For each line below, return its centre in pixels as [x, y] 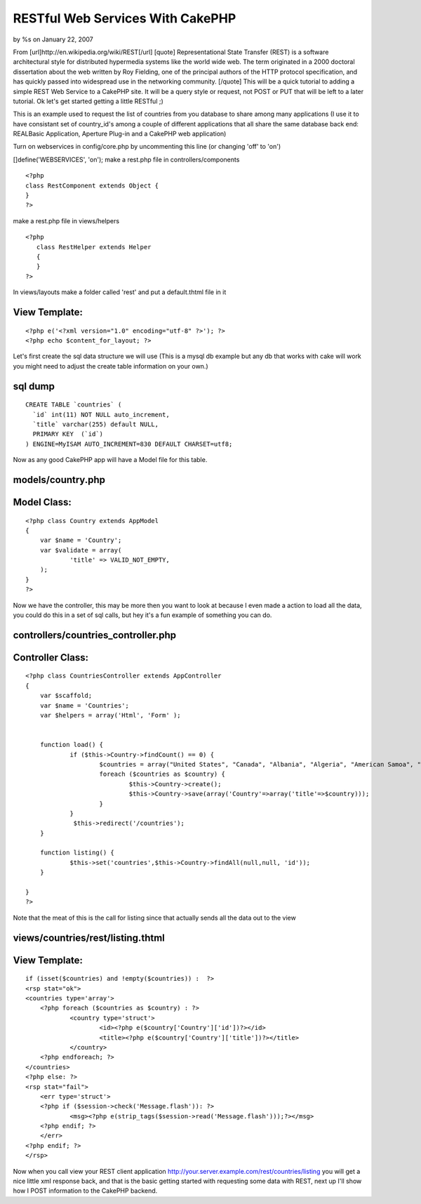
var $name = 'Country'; [81, 540]
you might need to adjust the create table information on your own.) [111, 366]
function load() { [72, 745]
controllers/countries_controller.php [95, 635]
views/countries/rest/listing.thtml [89, 938]
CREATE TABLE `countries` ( [74, 405]
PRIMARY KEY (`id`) [68, 434]
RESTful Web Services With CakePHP [125, 18]
